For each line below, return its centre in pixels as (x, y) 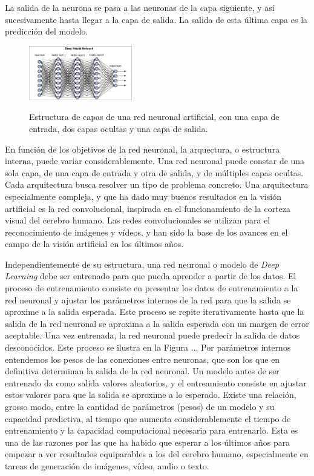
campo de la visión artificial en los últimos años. (94, 244)
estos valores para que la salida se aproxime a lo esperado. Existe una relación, (151, 395)
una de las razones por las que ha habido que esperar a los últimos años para (148, 442)
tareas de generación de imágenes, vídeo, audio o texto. (107, 465)
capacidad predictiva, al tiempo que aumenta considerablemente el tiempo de (148, 418)
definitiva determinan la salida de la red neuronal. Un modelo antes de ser (142, 371)
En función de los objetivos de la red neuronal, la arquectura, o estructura (142, 149)
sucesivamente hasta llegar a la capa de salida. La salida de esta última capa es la (156, 19)
